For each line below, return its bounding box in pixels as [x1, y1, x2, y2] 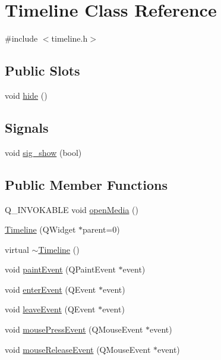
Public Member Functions [5, 175, 168, 193]
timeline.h [51, 32, 88, 45]
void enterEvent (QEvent [5, 283, 96, 295]
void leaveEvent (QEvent [5, 303, 96, 315]
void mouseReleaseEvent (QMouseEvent [5, 343, 151, 355]
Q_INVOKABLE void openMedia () [5, 203, 139, 215]
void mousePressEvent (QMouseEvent [5, 323, 143, 336]
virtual [5, 243, 29, 255]
